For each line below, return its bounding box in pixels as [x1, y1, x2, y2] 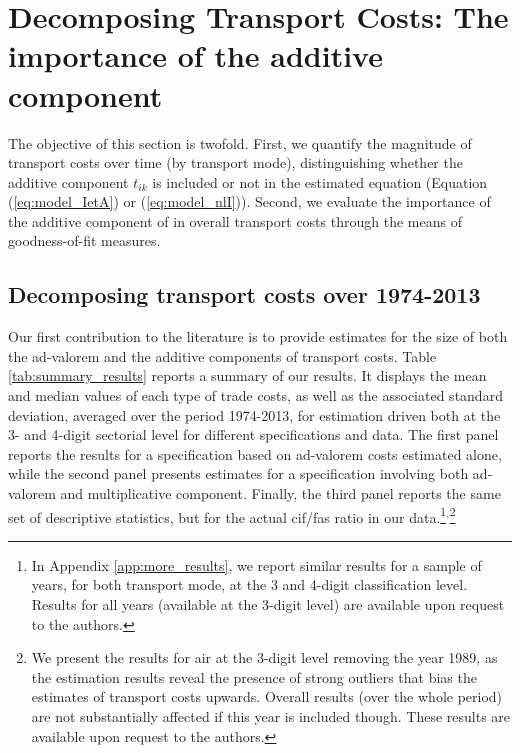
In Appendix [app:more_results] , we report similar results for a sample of [31, 554, 482, 575]
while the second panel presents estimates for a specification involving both [8, 463, 469, 484]
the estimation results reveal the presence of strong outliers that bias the [31, 666, 477, 687]
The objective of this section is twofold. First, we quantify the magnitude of [8, 132, 472, 153]
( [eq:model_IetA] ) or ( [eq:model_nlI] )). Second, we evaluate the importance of [8, 191, 491, 212]
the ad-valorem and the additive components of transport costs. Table [8, 345, 437, 366]
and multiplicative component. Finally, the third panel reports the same [60, 483, 501, 504]
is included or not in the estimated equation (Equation [152, 171, 488, 192]
